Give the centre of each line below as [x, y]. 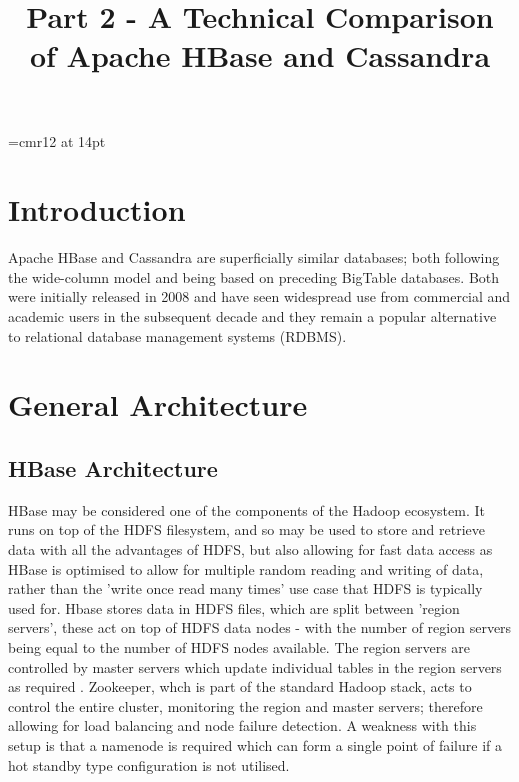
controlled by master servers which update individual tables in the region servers [255, 666]
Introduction [97, 209]
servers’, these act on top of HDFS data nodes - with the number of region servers [260, 627]
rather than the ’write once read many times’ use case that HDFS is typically [245, 588]
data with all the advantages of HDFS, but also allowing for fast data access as [250, 549]
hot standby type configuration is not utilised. [149, 764]
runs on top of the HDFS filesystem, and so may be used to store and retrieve [246, 529]
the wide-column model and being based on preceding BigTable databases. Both [254, 276]
